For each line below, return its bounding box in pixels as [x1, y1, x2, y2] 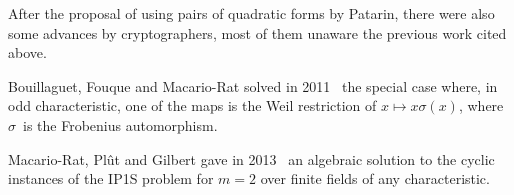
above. [8, 42, 47, 63]
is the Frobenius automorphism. [22, 114, 218, 135]
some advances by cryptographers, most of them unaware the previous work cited [8, 22, 507, 43]
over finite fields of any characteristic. [260, 168, 490, 189]
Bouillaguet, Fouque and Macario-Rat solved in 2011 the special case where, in [8, 75, 498, 96]
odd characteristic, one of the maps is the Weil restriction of [8, 95, 377, 116]
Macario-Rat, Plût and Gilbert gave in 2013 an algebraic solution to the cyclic [8, 148, 495, 169]
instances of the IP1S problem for [8, 168, 214, 189]
